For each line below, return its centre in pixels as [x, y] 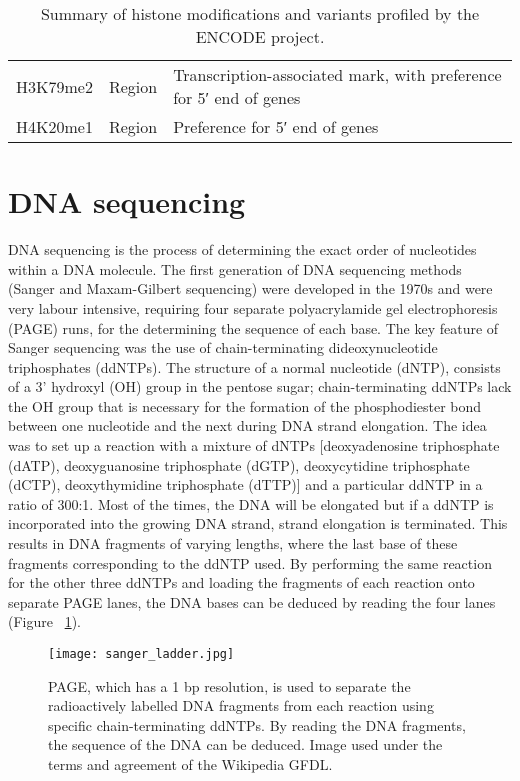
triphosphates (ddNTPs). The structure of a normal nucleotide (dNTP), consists [254, 366]
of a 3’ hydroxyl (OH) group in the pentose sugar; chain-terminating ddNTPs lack [260, 386]
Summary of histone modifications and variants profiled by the [260, 13]
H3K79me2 [54, 86]
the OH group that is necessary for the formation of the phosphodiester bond [245, 405]
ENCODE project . [260, 36]
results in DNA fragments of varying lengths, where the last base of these [233, 543]
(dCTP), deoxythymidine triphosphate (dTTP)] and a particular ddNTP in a [245, 484]
